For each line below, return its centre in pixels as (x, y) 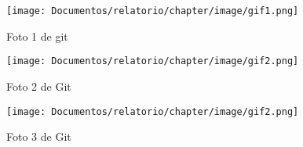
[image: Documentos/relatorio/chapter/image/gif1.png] (153, 11)
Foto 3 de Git (39, 136)
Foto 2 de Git (39, 86)
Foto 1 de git (37, 36)
